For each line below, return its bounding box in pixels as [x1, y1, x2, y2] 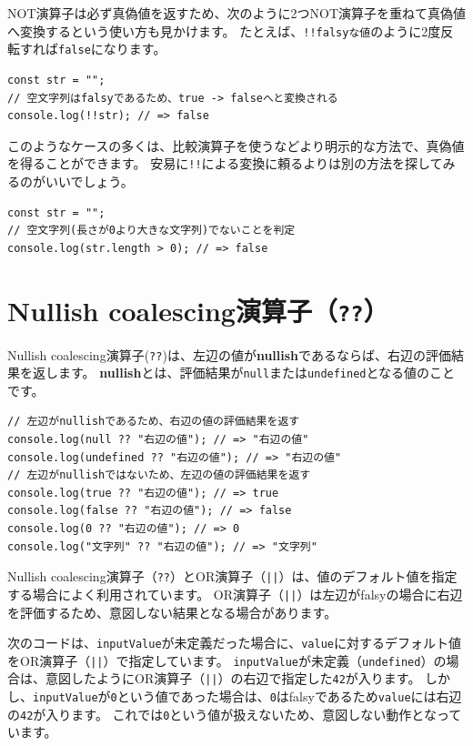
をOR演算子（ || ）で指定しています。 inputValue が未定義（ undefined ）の [7, 650, 447, 670]
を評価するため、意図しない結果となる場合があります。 [7, 602, 337, 621]
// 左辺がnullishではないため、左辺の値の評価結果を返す [7, 469, 311, 482]
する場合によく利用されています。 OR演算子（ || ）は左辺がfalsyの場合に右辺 [7, 584, 463, 603]
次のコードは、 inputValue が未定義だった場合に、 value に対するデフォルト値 [7, 633, 461, 652]
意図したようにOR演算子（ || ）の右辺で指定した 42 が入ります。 [45, 669, 421, 688]
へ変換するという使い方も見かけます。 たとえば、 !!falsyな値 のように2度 [7, 21, 441, 40]
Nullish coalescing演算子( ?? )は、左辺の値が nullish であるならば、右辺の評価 [7, 345, 451, 364]
